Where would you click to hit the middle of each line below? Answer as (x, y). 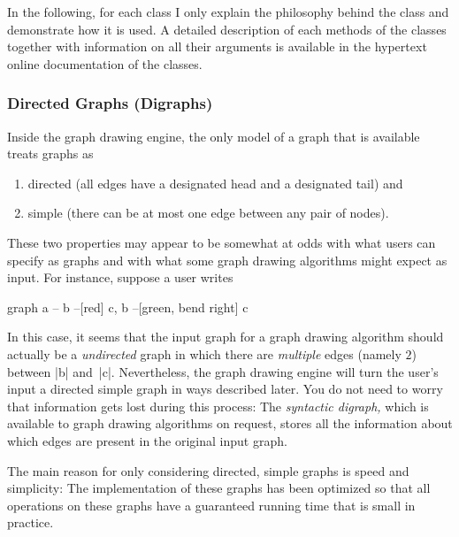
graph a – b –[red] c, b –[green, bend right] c (128, 307)
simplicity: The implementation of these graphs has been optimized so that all (219, 488)
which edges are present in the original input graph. (147, 440)
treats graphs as (50, 153)
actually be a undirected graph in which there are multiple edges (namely (204, 353)
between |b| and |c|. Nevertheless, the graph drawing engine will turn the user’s (223, 371)
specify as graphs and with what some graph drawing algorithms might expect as (227, 260)
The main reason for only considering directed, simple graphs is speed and (208, 470)
